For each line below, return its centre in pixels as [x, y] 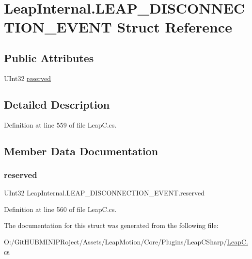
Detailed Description [57, 104]
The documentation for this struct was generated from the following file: [111, 225]
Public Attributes [49, 57]
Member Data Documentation [81, 151]
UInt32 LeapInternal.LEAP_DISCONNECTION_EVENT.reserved [104, 193]
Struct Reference [174, 27]
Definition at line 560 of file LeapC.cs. [60, 209]
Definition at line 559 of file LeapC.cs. [60, 124]
